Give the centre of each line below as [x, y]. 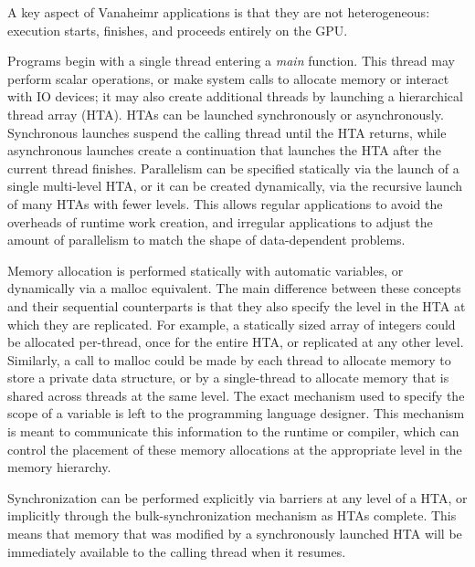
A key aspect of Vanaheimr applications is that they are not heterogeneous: [219, 12]
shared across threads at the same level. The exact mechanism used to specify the [236, 395]
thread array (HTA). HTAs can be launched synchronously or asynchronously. [226, 114]
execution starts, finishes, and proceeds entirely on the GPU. [178, 30]
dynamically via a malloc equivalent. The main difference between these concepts [234, 288]
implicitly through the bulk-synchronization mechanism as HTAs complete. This [232, 515]
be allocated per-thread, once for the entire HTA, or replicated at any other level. [236, 342]
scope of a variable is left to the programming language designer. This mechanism [236, 413]
